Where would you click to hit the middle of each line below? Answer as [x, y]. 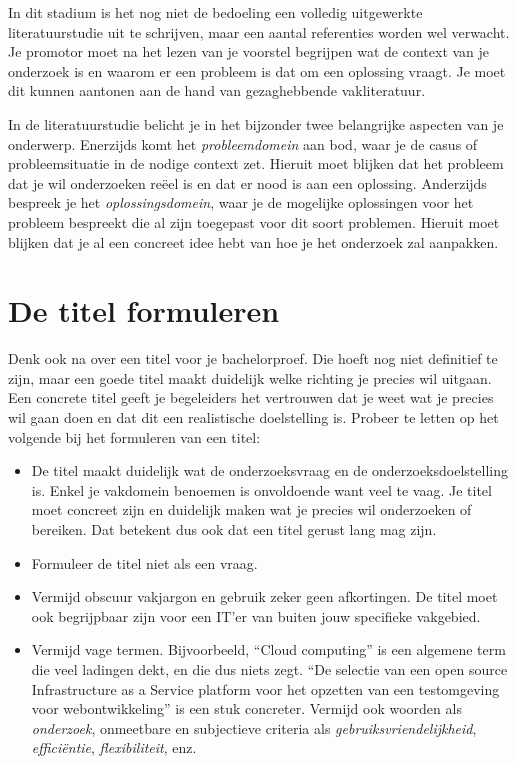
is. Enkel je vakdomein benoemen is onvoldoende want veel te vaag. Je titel [261, 489]
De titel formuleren [144, 310]
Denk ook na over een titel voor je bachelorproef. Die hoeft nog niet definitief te [253, 358]
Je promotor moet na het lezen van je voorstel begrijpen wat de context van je [249, 51]
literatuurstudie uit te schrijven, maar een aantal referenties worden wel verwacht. [259, 31]
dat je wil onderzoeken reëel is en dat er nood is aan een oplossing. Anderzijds [247, 182]
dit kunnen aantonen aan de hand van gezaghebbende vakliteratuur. [217, 90]
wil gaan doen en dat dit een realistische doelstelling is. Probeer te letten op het [253, 417]
